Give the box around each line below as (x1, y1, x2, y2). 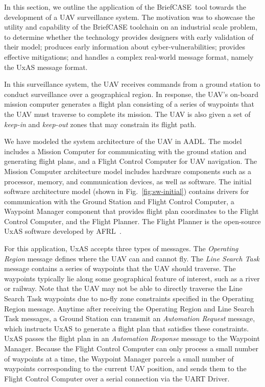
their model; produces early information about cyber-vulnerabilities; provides (4, 41, 245, 52)
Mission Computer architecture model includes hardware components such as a (4, 165, 252, 176)
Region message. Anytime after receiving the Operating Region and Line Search (4, 303, 254, 313)
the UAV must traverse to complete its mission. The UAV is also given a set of (4, 108, 251, 119)
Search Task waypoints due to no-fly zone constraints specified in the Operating (4, 293, 254, 304)
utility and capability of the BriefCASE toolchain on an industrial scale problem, (4, 21, 258, 32)
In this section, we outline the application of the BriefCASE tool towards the (4, 2, 246, 12)
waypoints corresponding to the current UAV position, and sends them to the (4, 363, 247, 374)
